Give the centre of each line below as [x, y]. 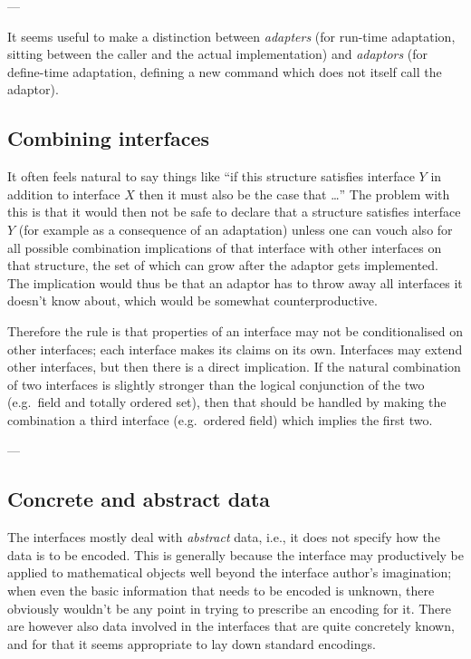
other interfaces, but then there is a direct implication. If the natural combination [234, 367]
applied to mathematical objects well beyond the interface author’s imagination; [230, 572]
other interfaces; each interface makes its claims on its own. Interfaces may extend [235, 349]
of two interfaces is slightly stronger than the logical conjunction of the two [216, 384]
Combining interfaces [109, 138]
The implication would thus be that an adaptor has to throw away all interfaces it [235, 282]
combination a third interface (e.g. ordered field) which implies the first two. [220, 419]
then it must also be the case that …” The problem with [294, 194]
